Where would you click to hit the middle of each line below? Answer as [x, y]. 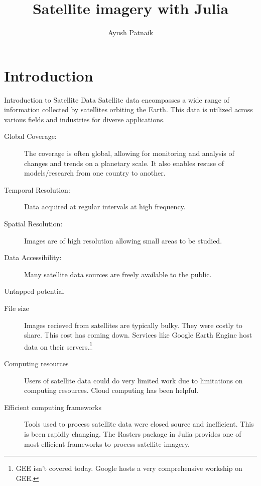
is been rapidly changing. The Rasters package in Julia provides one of [133, 433]
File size [17, 308]
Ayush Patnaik [130, 32]
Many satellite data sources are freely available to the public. [118, 274]
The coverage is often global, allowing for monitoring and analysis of [129, 153]
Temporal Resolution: [37, 189]
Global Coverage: [30, 136]
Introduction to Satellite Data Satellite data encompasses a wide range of [117, 99]
